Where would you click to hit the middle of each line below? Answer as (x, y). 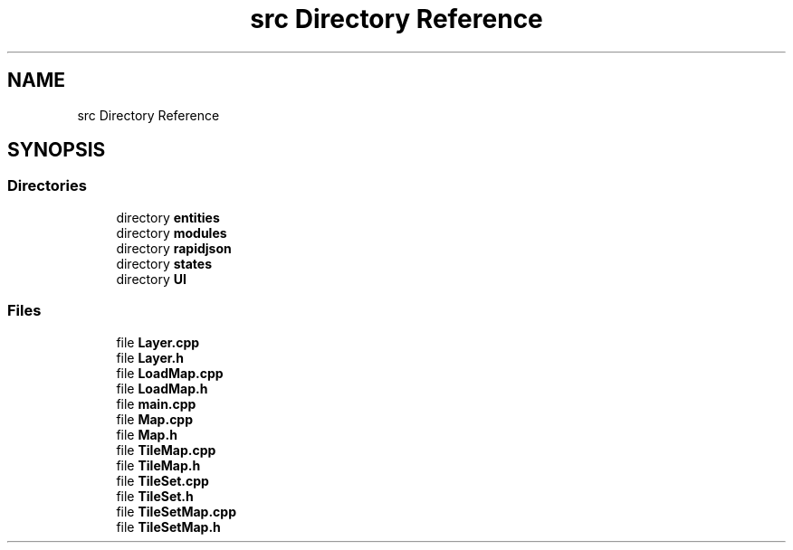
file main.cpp (156, 403)
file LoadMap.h (162, 388)
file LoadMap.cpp (170, 373)
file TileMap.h (158, 465)
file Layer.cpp (158, 342)
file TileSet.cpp (162, 480)
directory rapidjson (174, 248)
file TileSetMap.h (168, 526)
